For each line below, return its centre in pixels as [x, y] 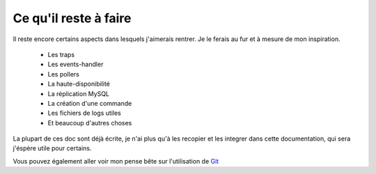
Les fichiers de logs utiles [84, 113]
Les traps [61, 54]
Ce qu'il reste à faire [72, 18]
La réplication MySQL [79, 93]
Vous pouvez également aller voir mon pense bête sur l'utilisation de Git [116, 161]
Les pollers [63, 74]
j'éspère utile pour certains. [52, 148]
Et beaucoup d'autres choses [90, 122]
